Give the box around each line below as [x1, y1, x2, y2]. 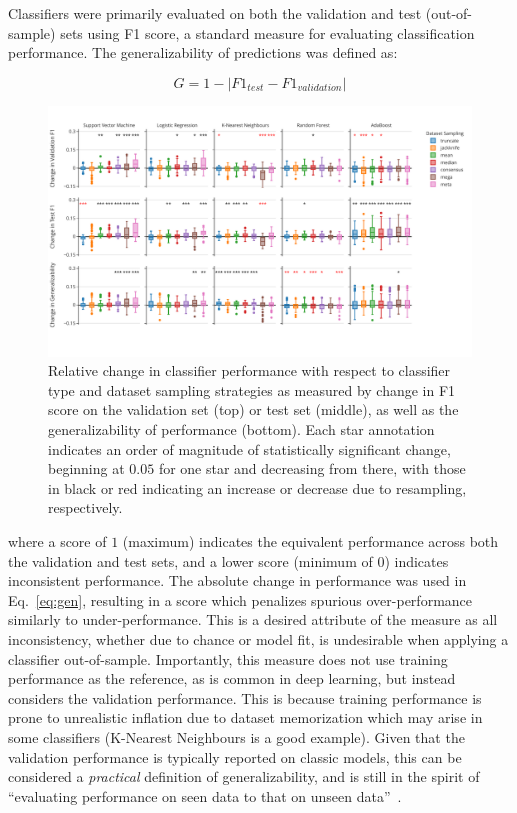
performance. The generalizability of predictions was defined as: [8, 42, 398, 63]
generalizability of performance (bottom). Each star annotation [48, 419, 435, 440]
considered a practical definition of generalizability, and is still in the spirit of [8, 766, 480, 787]
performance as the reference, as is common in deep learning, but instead [8, 668, 456, 689]
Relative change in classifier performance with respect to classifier [48, 360, 451, 381]
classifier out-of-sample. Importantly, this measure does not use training [8, 648, 448, 669]
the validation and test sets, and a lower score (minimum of [8, 550, 373, 571]
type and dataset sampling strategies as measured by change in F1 [48, 379, 456, 400]
